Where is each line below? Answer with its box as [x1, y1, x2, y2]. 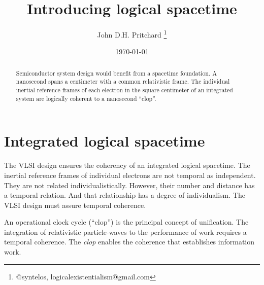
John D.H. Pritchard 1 [97, 28, 167, 40]
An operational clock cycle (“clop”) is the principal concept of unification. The [4, 217, 249, 227]
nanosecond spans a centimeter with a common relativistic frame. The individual [16, 77, 230, 86]
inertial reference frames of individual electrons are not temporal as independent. [4, 169, 256, 180]
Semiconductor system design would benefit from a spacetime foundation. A [16, 68, 217, 77]
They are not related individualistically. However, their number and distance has [4, 180, 255, 190]
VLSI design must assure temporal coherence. [4, 199, 146, 210]
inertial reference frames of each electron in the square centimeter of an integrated [16, 86, 233, 94]
